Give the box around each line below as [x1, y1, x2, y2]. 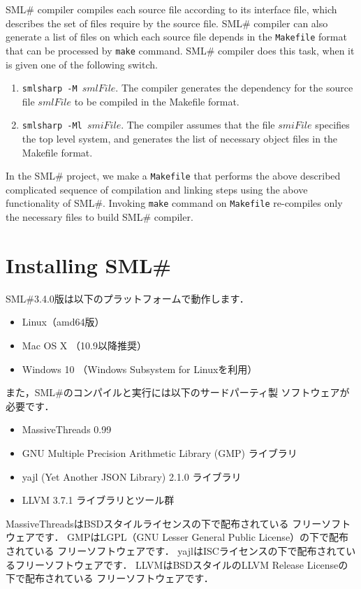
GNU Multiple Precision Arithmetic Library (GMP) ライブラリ [22, 445, 297, 460]
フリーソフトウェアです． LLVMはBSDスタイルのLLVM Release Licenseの [15, 557, 348, 572]
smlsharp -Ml [22, 121, 82, 131]
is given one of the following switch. [6, 57, 158, 71]
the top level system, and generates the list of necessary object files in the [22, 131, 338, 145]
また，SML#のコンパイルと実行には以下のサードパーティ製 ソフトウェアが [6, 385, 350, 400]
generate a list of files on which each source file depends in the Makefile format [6, 29, 347, 44]
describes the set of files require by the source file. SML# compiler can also [6, 15, 328, 30]
